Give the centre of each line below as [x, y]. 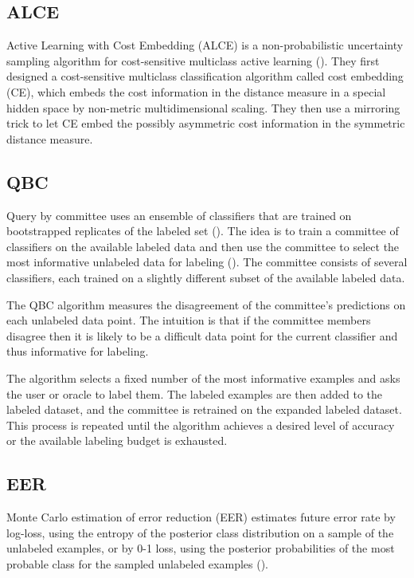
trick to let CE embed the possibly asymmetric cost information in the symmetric [206, 123]
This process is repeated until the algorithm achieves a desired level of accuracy [201, 425]
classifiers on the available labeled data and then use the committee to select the [203, 246]
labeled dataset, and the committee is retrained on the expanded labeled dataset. [204, 409]
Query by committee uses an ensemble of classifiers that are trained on [179, 215]
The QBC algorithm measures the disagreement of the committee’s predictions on [206, 304]
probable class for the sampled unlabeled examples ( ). [138, 563]
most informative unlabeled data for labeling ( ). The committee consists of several [207, 262]
